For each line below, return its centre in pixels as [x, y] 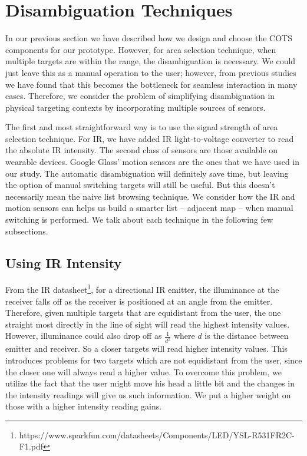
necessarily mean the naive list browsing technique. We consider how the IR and [150, 196]
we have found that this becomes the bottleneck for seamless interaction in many [151, 84]
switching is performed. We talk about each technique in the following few [139, 219]
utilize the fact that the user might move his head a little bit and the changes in [150, 383]
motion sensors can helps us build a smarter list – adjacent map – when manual [149, 208]
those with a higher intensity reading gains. [84, 406]
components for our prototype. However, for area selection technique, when [141, 49]
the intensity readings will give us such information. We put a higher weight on [148, 394]
